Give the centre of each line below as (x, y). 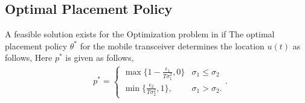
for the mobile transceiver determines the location (172, 45)
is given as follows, (100, 58)
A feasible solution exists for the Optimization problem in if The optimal (140, 34)
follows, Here (29, 58)
